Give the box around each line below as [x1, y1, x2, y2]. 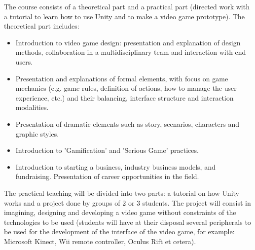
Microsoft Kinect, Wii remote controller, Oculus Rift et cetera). [4, 236, 196, 246]
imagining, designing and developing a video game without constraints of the [4, 207, 236, 217]
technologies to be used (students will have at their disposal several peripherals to [4, 216, 251, 227]
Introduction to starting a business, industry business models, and [15, 161, 216, 172]
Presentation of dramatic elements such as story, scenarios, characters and [15, 118, 240, 129]
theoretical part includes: [4, 21, 79, 31]
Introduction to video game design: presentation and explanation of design [15, 37, 241, 47]
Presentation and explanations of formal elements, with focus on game [15, 73, 228, 83]
